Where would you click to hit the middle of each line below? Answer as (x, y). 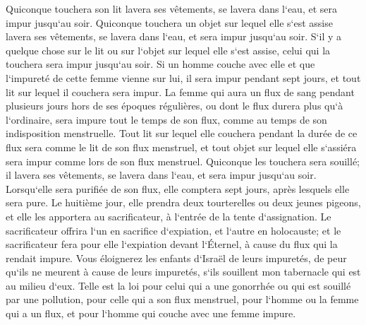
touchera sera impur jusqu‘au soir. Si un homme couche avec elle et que (160, 64)
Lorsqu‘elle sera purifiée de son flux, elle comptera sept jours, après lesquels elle (178, 188)
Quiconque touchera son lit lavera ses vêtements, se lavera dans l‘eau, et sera (172, 8)
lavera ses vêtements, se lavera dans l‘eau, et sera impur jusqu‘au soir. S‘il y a (173, 36)
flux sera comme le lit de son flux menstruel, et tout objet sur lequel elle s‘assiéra (181, 147)
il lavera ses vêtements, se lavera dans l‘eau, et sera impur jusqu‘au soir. (161, 175)
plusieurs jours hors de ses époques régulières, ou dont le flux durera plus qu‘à (175, 106)
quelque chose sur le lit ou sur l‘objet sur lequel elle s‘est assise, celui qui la (168, 50)
